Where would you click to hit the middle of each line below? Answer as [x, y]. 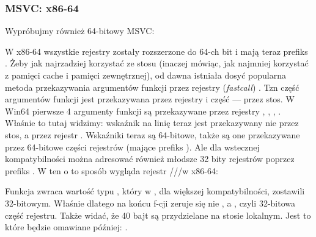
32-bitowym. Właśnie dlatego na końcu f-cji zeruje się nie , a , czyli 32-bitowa [150, 203]
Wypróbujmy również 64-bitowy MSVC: [80, 31]
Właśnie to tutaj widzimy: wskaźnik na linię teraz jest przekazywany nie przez [152, 123]
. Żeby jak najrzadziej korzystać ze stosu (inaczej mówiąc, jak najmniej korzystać [157, 63]
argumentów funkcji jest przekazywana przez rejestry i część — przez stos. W [150, 99]
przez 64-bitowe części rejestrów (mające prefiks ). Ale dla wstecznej [132, 147]
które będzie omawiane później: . [66, 227]
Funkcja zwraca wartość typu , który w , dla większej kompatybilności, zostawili [155, 191]
